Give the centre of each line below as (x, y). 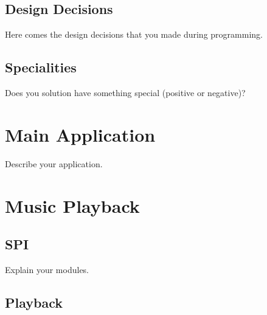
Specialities (41, 67)
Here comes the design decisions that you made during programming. (134, 34)
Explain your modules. (47, 269)
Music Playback (72, 205)
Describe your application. (54, 163)
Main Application (80, 134)
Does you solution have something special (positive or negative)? (125, 92)
